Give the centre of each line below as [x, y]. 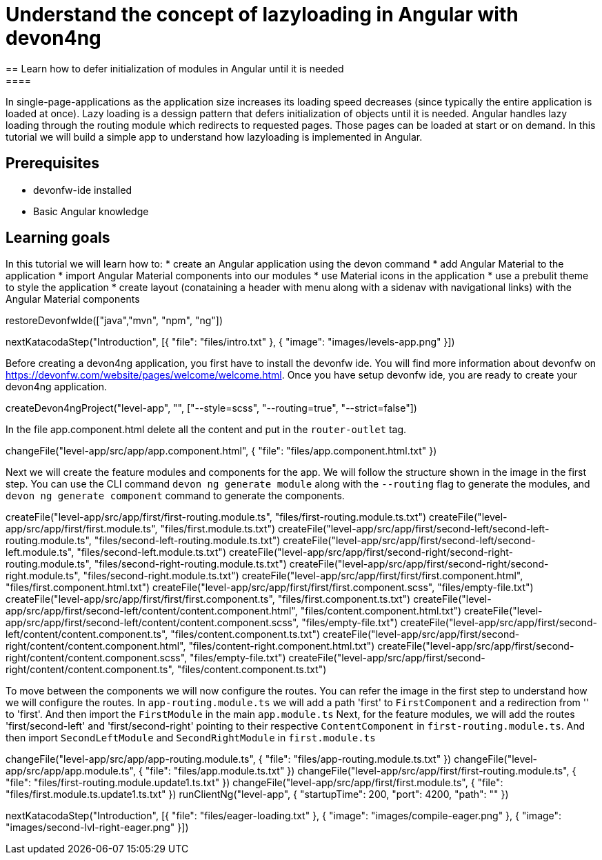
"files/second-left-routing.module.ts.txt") [187, 541]
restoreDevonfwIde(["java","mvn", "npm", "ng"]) [114, 321]
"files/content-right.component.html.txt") [282, 646]
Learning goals [58, 238]
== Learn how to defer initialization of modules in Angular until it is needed [175, 68]
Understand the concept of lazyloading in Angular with [262, 14]
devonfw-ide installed [83, 190]
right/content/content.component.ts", [90, 670]
